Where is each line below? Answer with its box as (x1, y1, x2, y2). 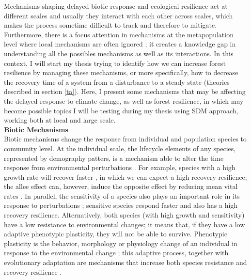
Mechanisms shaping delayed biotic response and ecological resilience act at (4, 1, 228, 11)
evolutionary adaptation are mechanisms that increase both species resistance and (4, 257, 247, 267)
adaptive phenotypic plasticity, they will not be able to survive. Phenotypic (4, 229, 227, 239)
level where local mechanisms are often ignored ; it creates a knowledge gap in (4, 39, 236, 49)
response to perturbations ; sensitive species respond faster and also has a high (4, 200, 238, 210)
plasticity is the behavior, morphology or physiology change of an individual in (4, 238, 237, 248)
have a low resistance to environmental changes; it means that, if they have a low (4, 219, 245, 229)
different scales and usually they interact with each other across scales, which (4, 10, 233, 20)
